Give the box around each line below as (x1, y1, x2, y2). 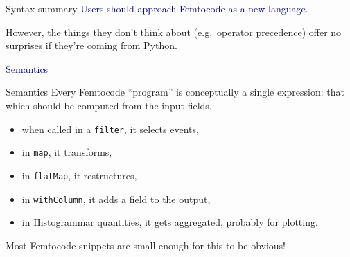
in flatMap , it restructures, (21, 168, 137, 182)
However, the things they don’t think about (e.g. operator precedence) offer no (6, 24, 342, 39)
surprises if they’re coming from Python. (6, 38, 177, 53)
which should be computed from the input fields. (6, 98, 212, 112)
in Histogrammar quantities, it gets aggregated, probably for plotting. (21, 215, 318, 229)
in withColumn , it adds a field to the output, (21, 191, 211, 206)
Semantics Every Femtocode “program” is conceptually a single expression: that (6, 85, 344, 99)
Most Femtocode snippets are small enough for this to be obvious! (6, 238, 286, 252)
